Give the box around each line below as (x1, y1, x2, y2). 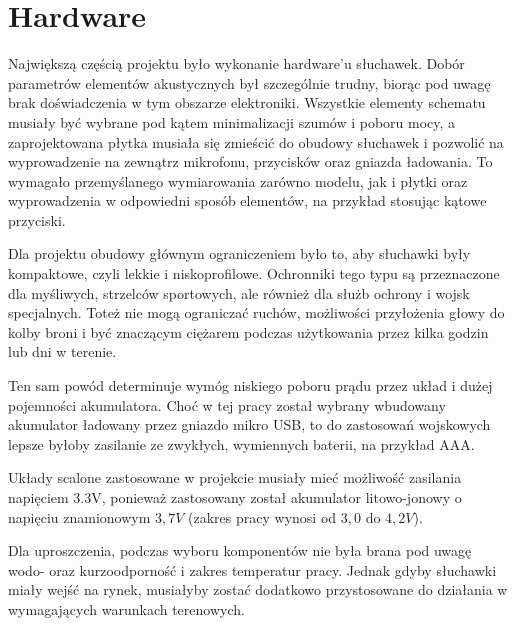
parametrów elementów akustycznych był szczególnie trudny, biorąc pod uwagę (8, 72, 491, 93)
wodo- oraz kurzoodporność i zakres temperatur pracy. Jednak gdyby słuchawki (8, 559, 497, 580)
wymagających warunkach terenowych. (8, 598, 245, 619)
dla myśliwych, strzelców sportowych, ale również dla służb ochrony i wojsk (8, 282, 470, 303)
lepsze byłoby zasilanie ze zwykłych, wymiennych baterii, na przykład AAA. (8, 433, 475, 454)
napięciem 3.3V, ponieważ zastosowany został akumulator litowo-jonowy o (8, 487, 462, 507)
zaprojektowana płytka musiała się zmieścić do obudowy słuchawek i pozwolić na (8, 131, 504, 152)
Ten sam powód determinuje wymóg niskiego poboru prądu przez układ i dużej (8, 375, 493, 396)
